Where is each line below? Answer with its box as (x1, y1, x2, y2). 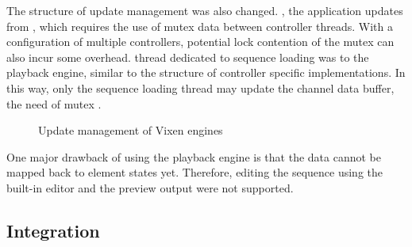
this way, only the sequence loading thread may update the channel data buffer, (6, 79, 395, 96)
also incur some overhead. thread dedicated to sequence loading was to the (6, 48, 369, 65)
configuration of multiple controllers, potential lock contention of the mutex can (6, 33, 395, 50)
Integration (6, 218, 100, 242)
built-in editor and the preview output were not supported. (6, 179, 294, 196)
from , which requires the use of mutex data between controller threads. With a (6, 17, 393, 34)
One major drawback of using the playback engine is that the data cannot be (6, 148, 381, 165)
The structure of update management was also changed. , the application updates (6, 2, 403, 18)
